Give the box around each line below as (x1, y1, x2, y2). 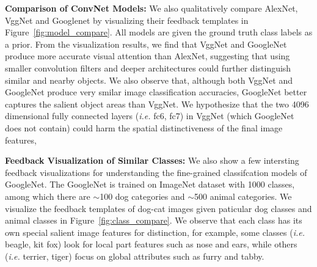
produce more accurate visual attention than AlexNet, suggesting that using (5, 49, 290, 62)
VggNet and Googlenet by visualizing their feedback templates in (5, 13, 249, 26)
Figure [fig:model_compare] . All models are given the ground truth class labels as (5, 26, 313, 38)
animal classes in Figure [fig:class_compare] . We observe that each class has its (5, 214, 302, 227)
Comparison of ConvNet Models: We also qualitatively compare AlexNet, (5, 2, 298, 14)
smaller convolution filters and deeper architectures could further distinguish (5, 61, 291, 74)
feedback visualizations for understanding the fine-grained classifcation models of (5, 166, 307, 178)
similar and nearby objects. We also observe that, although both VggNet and (5, 73, 293, 86)
